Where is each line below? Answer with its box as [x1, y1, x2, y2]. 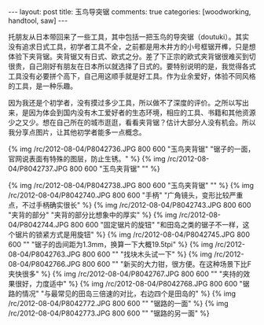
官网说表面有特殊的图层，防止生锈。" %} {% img [8, 154, 167, 163]
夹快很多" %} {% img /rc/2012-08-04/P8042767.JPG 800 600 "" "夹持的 [8, 269, 244, 279]
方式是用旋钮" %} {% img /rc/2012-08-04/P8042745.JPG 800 [49, 230, 250, 239]
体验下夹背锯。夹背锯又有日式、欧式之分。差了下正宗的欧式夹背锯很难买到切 [8, 52, 256, 61]
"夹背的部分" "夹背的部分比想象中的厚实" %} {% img [8, 210, 178, 220]
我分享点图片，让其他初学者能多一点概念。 [8, 127, 146, 137]
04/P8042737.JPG [8, 164, 68, 173]
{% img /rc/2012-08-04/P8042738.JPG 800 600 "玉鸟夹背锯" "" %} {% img [8, 181, 254, 190]
